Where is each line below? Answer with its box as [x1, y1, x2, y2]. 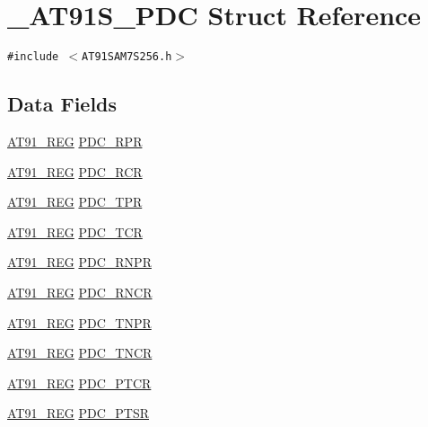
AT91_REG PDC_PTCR [7, 373, 152, 392]
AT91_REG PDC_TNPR [7, 313, 152, 332]
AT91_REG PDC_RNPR [7, 253, 152, 271]
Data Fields [7, 90, 118, 118]
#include [7, 50, 59, 64]
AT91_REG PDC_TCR [7, 222, 143, 241]
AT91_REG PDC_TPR [7, 192, 143, 211]
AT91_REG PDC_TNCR [7, 343, 153, 362]
